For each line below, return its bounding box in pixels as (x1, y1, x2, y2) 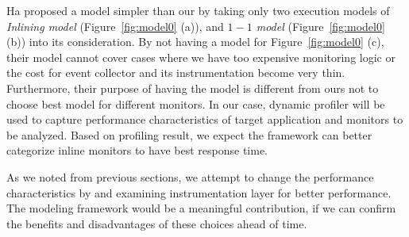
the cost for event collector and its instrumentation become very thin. (6, 64, 345, 81)
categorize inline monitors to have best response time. (6, 142, 268, 159)
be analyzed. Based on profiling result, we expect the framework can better (6, 126, 372, 143)
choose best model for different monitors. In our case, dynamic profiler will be (6, 95, 385, 112)
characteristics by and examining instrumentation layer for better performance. (6, 184, 392, 201)
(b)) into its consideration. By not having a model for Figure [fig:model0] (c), (6, 33, 384, 50)
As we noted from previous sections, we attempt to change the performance (6, 168, 374, 185)
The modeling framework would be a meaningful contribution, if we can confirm (6, 200, 396, 216)
